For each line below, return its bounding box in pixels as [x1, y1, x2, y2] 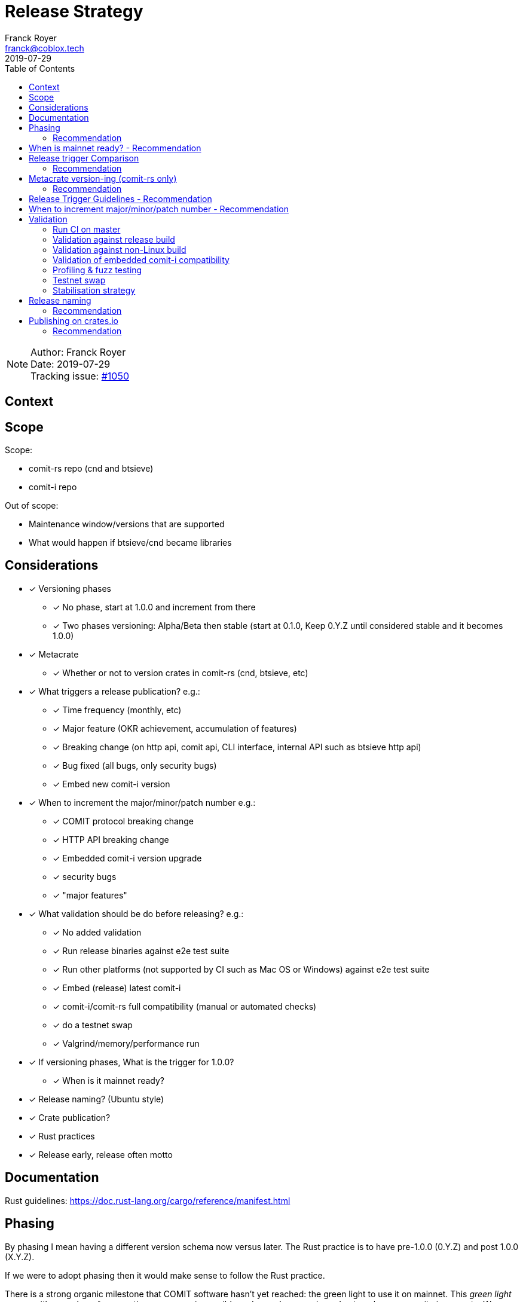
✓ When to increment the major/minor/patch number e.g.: [29, 797, 256, 808]
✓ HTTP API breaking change [53, 834, 169, 845]
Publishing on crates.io [29, 315, 118, 326]
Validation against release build [53, 234, 175, 244]
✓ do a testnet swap [53, 1019, 133, 1030]
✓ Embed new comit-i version [53, 778, 170, 789]
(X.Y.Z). [5, 1251, 35, 1262]
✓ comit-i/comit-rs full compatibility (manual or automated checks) [53, 1001, 317, 1011]
